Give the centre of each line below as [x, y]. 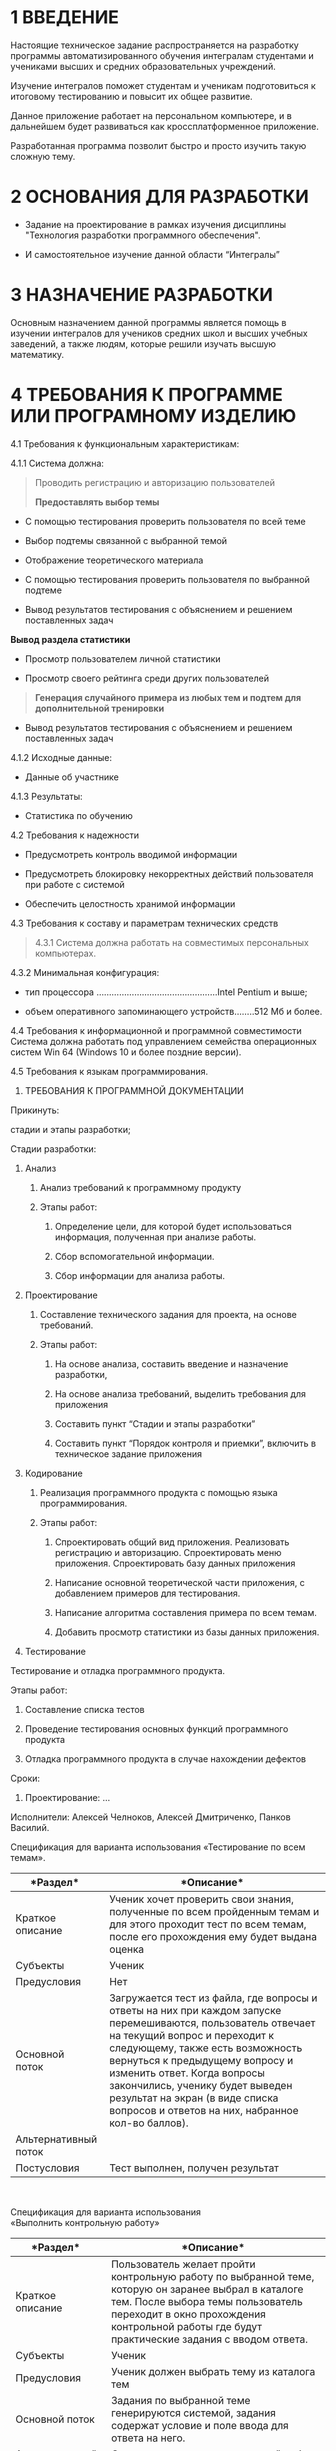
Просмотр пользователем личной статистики [123, 658]
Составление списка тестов [84, 1709]
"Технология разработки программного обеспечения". [142, 235]
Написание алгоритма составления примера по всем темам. [186, 1612]
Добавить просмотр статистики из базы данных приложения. [187, 1632]
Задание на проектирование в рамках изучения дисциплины [155, 224]
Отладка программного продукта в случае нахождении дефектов [165, 1758]
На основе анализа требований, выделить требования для [180, 1393]
